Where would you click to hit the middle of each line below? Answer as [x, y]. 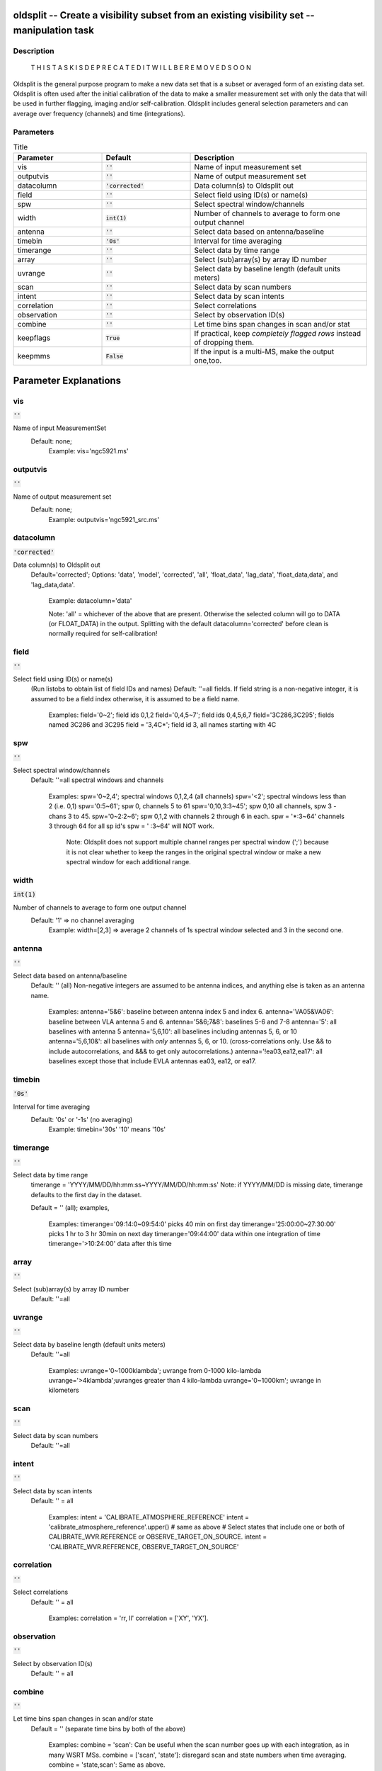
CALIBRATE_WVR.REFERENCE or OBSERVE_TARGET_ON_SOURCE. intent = [158, 1537]
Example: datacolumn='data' [90, 601]
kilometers [64, 1390]
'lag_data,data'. [53, 584]
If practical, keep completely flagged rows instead [278, 334]
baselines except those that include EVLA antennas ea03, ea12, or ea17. [152, 1061]
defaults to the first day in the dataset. [86, 1194]
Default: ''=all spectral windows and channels [97, 780]
